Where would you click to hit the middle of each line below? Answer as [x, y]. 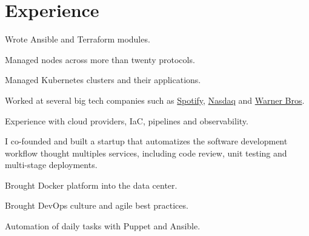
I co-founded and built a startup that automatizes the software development [146, 141]
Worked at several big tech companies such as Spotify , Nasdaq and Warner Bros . [155, 100]
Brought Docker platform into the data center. [91, 185]
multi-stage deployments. [51, 165]
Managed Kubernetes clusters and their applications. [103, 80]
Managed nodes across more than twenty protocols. [100, 59]
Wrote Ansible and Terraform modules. [78, 39]
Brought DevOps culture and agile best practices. [97, 205]
